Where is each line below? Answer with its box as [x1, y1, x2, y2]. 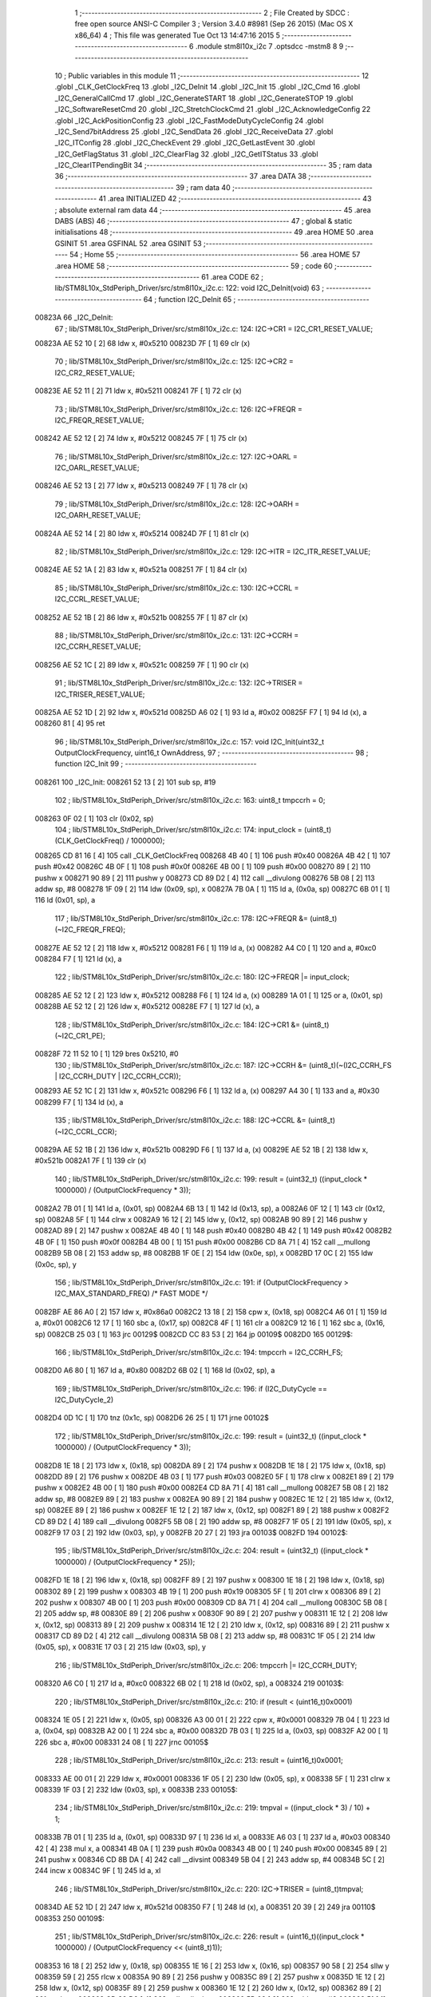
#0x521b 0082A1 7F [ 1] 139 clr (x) [34, 1156, 147, 1165]
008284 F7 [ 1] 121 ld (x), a [34, 954, 122, 963]
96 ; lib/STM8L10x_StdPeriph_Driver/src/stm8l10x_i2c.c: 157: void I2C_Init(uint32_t [54, 736, 325, 746]
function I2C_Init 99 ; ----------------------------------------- [54, 759, 257, 768]
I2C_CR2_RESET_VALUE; [54, 367, 136, 377]
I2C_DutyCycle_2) [54, 1395, 114, 1405]
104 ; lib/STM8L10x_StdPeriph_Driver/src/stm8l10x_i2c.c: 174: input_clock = [54, 825, 302, 835]
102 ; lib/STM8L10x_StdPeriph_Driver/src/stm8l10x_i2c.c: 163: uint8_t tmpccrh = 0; [54, 796, 326, 805]
